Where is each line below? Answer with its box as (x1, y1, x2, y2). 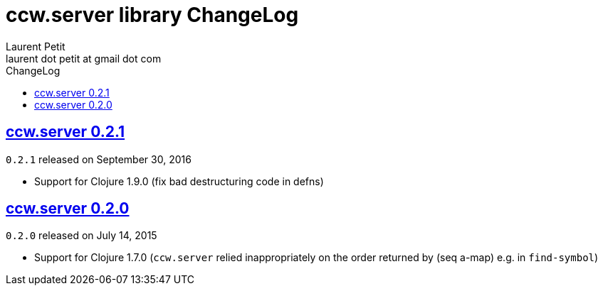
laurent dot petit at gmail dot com (6, 52, 162, 65)
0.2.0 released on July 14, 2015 (6, 229, 157, 242)
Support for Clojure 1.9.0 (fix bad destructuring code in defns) (34, 175, 324, 187)
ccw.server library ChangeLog (6, 3, 299, 27)
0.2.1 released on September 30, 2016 (6, 153, 192, 165)
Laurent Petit (6, 40, 65, 53)
